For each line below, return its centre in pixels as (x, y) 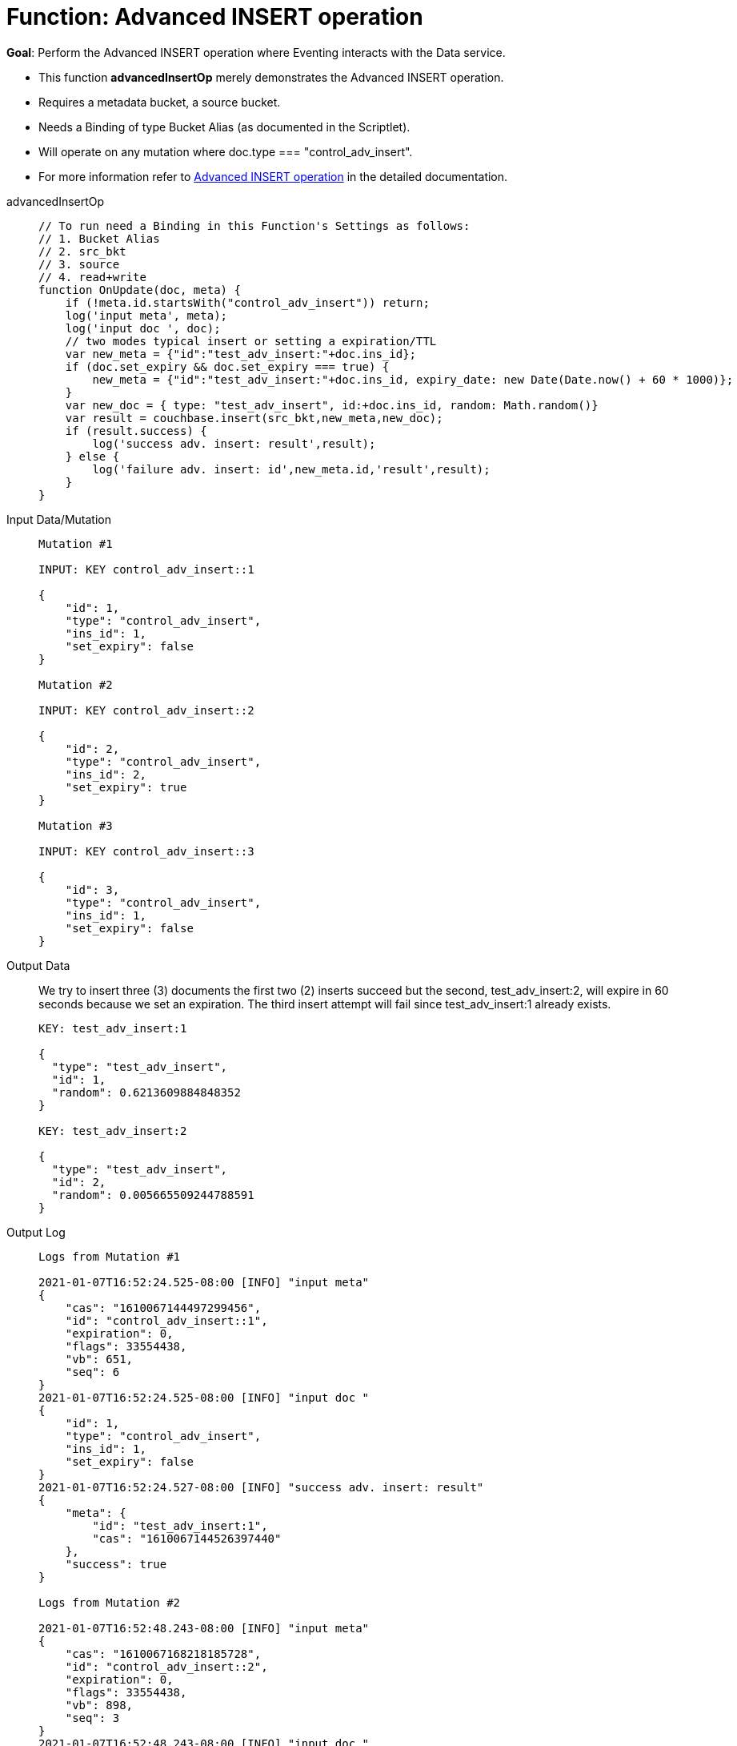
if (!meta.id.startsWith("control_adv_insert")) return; (247, 302)
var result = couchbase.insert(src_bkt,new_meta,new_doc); (254, 418)
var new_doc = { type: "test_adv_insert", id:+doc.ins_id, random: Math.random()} (332, 405)
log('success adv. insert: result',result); (234, 443)
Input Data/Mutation (59, 519)
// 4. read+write (92, 277)
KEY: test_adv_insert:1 (113, 1028)
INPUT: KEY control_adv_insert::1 (146, 569)
